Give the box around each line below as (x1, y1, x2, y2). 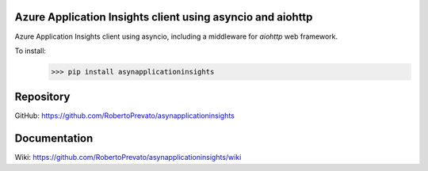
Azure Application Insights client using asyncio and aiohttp (14, 10, 313, 24)
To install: (14, 46, 47, 55)
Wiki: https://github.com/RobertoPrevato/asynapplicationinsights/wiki (14, 153, 242, 162)
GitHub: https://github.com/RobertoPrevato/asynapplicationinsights (14, 111, 235, 120)
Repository (14, 90, 71, 104)
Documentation (14, 131, 94, 146)
